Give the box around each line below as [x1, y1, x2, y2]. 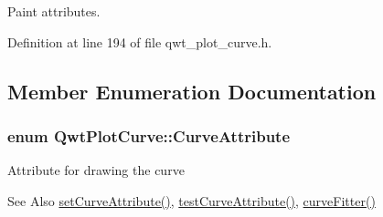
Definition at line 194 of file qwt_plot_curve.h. [7, 32, 272, 51]
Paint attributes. [7, 2, 101, 20]
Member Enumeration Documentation [7, 77, 377, 105]
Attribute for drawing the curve [7, 160, 185, 180]
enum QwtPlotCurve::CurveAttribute [7, 124, 291, 147]
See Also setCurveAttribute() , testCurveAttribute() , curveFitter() [7, 191, 376, 210]
